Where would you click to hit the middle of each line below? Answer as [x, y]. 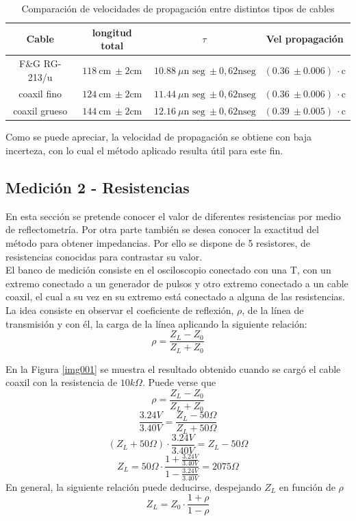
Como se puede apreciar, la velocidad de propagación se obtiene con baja [159, 137]
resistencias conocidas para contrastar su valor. [104, 256]
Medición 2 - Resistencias [98, 187]
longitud [112, 32]
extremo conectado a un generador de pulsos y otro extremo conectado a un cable [177, 283]
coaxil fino [40, 94]
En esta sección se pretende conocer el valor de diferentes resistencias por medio [173, 216]
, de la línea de [273, 310]
